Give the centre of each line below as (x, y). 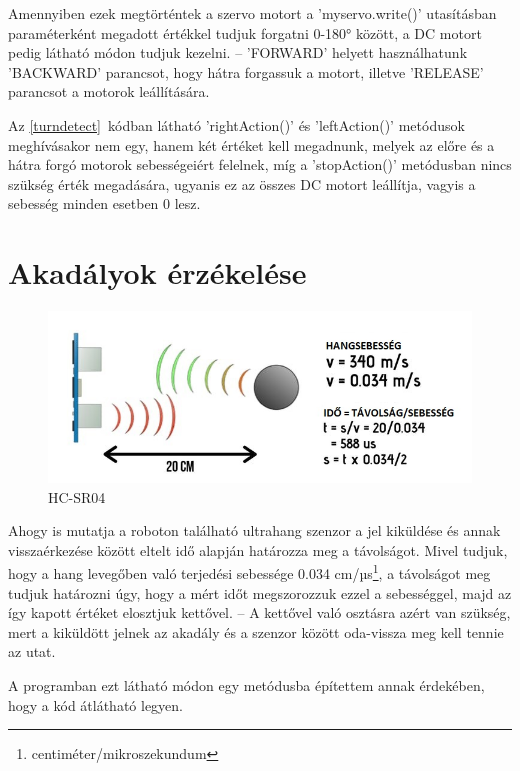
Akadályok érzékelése (157, 272)
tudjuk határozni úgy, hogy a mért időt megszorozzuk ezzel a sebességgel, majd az (260, 592)
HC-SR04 (77, 496)
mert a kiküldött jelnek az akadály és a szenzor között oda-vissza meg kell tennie (256, 631)
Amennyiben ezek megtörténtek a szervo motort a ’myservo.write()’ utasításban (252, 13)
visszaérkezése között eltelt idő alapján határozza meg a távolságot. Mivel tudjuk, (258, 549)
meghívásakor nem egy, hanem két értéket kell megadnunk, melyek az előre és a (251, 144)
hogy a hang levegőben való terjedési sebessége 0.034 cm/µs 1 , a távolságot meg (249, 571)
